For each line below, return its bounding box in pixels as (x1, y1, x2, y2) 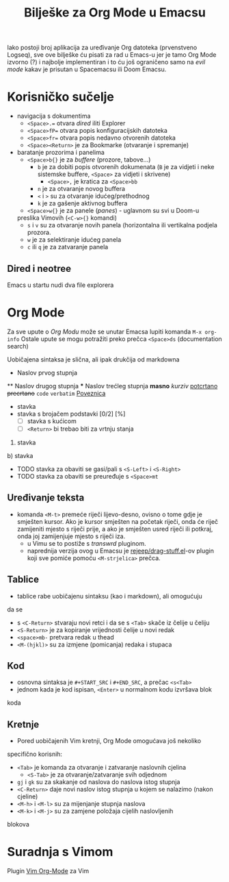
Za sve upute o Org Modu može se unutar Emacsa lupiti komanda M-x (7, 327, 202, 336)
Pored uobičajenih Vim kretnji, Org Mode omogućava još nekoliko (16, 737, 202, 745)
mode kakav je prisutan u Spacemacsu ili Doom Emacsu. (7, 65, 167, 73)
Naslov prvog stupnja (16, 368, 77, 377)
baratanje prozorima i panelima (16, 149, 105, 157)
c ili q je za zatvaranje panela (27, 243, 109, 251)
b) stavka (7, 452, 33, 459)
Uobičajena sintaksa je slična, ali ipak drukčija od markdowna (7, 355, 180, 364)
